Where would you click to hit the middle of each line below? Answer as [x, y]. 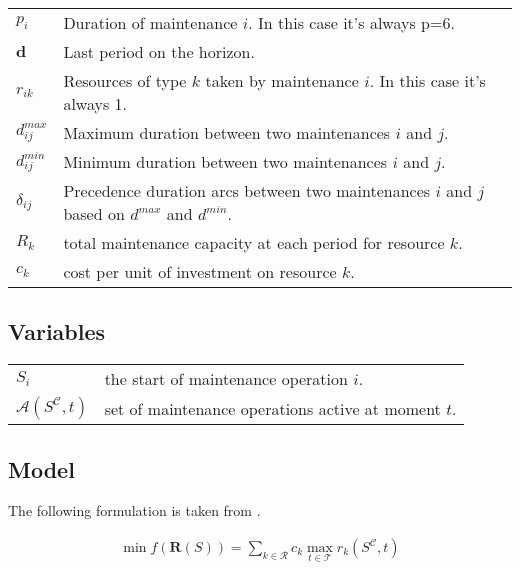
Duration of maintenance [150, 22]
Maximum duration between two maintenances [227, 132]
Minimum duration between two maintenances [225, 161]
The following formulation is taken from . [134, 510]
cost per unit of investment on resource [200, 271]
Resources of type [125, 80]
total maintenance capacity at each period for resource [254, 242]
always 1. [95, 103]
